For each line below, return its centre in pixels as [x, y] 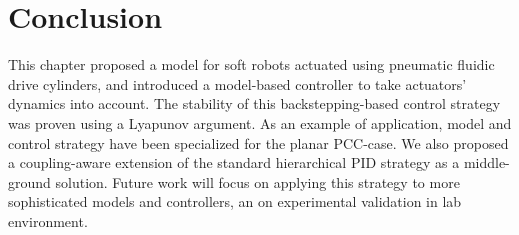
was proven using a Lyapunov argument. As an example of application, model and [260, 122]
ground [29, 181]
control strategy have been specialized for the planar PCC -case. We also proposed [258, 142]
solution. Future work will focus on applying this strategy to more [257, 181]
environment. [48, 220]
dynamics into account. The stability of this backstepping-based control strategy [254, 103]
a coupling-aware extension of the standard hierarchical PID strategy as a [234, 162]
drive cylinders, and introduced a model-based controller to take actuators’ [237, 83]
